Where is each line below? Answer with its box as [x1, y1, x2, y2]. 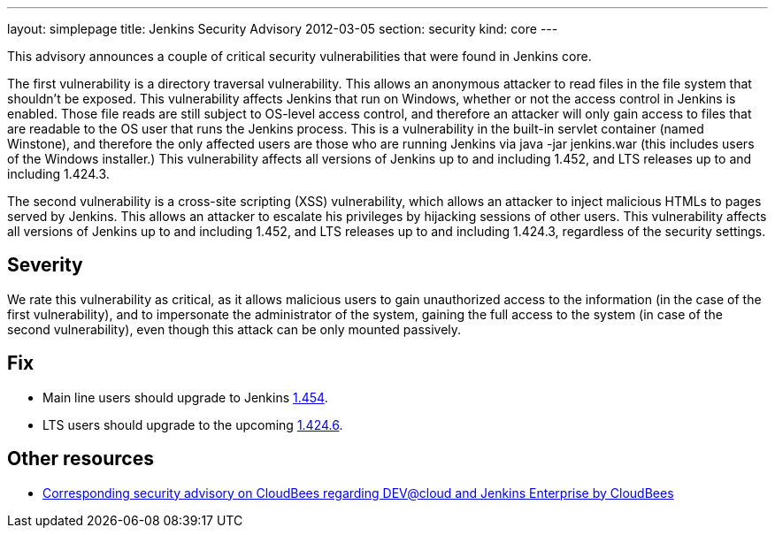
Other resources [7, 447, 154, 470]
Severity [7, 254, 83, 277]
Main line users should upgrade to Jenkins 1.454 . [42, 389, 328, 405]
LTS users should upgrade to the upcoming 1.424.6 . [42, 417, 343, 432]
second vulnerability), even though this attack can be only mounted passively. [7, 321, 462, 337]
